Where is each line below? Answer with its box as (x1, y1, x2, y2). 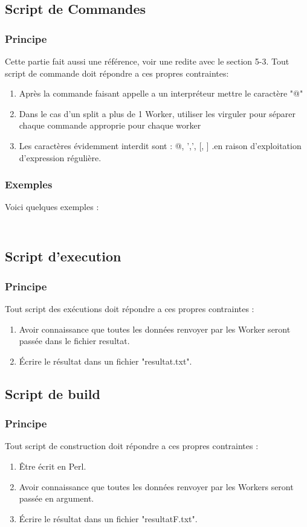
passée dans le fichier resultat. (19, 334, 130, 347)
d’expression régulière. (19, 151, 102, 164)
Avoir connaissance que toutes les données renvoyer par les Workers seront (19, 480, 294, 493)
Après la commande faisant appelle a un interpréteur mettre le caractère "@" (19, 87, 303, 100)
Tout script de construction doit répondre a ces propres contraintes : (5, 439, 259, 452)
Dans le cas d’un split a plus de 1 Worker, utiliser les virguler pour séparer (19, 107, 296, 120)
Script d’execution (5, 247, 121, 266)
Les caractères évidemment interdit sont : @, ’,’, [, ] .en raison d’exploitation (19, 139, 302, 152)
